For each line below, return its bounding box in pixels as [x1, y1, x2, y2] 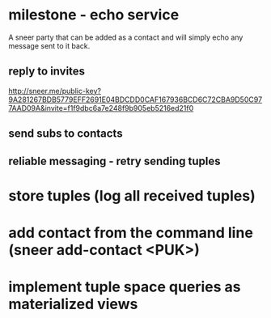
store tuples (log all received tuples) [8, 186, 256, 205]
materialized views [8, 295, 138, 313]
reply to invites [8, 65, 86, 78]
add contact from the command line [8, 223, 253, 242]
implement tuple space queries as [8, 278, 241, 296]
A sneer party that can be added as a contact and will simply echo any [8, 32, 243, 42]
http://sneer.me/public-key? [8, 86, 101, 95]
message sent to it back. [8, 40, 91, 50]
